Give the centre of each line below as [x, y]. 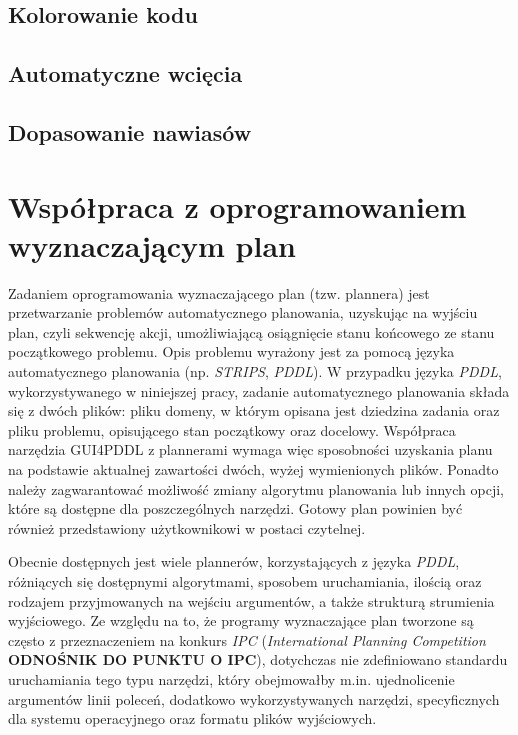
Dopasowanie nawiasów [130, 131]
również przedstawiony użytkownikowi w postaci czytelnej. [187, 527]
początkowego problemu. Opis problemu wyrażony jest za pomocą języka [231, 351]
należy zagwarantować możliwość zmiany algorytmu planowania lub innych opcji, [256, 488]
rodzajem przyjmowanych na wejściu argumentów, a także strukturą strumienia [251, 600]
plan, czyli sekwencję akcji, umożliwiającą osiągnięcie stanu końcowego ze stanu [251, 331]
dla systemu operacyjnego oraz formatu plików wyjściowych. [192, 718]
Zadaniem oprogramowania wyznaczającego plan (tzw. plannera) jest [219, 292]
